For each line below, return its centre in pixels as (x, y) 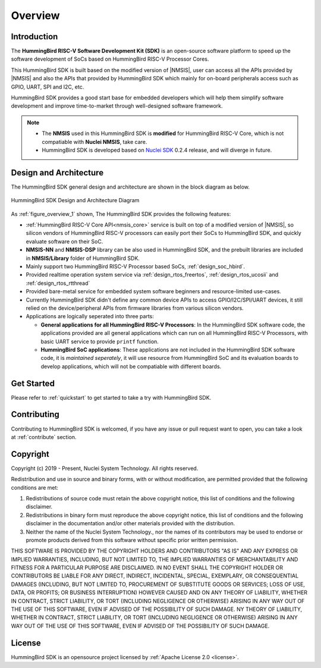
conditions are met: (35, 487)
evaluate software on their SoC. (64, 242)
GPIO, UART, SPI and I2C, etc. (48, 87)
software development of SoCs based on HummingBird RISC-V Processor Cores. (110, 59)
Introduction (34, 37)
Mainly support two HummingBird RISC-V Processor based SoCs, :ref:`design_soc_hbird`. (136, 266)
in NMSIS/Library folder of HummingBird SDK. (83, 258)
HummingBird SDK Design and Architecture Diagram (75, 200)
